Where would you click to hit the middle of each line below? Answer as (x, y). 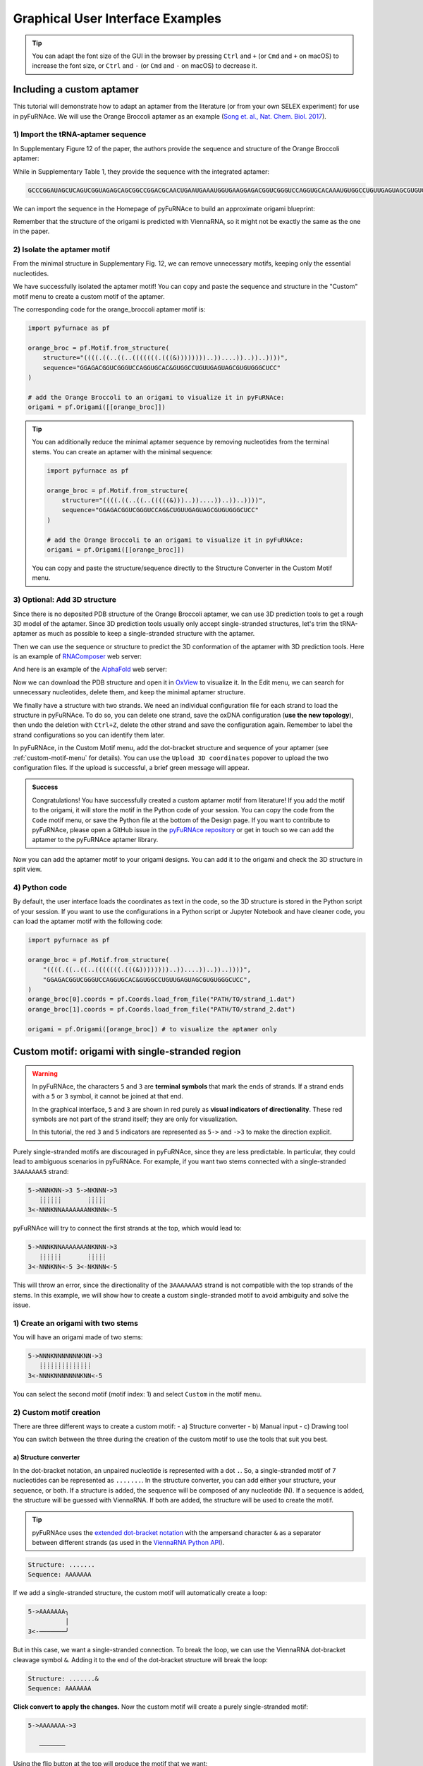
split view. (27, 870)
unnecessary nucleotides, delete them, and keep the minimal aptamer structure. (129, 692)
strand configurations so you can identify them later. (89, 735)
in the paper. (31, 231)
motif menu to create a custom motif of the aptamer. (89, 296)
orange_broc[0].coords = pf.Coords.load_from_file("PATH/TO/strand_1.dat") (162, 999)
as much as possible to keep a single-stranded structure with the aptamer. (147, 634)
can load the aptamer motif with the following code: (88, 921)
